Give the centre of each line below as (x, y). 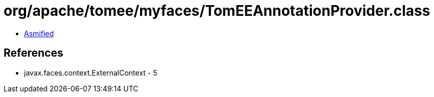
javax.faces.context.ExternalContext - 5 (91, 72)
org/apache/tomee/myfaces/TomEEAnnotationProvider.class (217, 11)
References (33, 53)
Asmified (39, 33)
